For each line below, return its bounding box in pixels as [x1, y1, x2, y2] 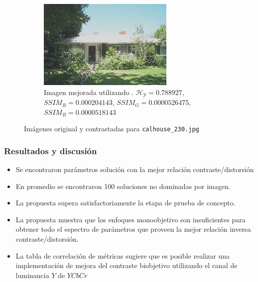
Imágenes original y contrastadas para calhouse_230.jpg [24, 123, 199, 134]
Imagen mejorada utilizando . [44, 87, 133, 97]
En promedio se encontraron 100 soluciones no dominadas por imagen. [15, 181, 231, 191]
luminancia [15, 270, 49, 280]
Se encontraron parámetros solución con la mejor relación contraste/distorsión [15, 164, 254, 175]
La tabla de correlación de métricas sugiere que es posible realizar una [15, 250, 230, 261]
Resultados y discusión [4, 144, 97, 157]
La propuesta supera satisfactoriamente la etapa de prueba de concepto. [15, 197, 236, 208]
